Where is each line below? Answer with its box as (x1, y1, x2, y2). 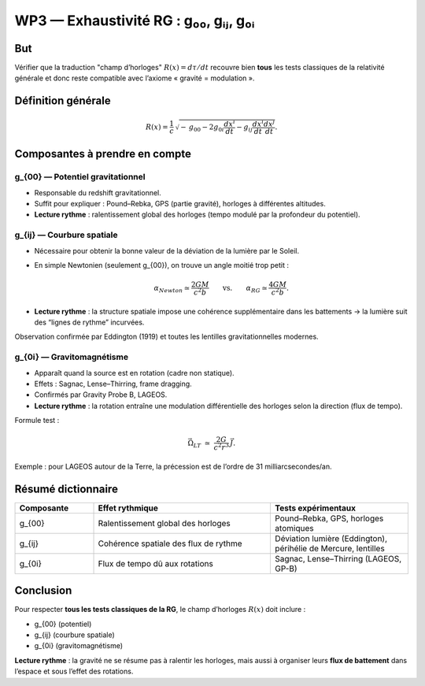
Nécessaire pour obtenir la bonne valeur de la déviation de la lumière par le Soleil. (34, 246, 299, 255)
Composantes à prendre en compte (14, 147, 192, 161)
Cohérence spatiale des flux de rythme (98, 538, 243, 549)
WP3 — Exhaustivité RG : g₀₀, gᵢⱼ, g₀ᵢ (14, 12, 255, 29)
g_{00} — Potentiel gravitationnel (14, 172, 146, 183)
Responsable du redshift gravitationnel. (34, 187, 161, 197)
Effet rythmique (98, 502, 159, 514)
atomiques (275, 522, 314, 533)
